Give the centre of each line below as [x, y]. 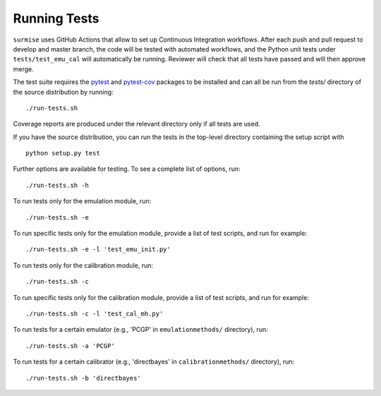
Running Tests [56, 18]
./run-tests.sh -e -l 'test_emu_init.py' [98, 250]
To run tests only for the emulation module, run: [82, 201]
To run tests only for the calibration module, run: [83, 265]
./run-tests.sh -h [58, 185]
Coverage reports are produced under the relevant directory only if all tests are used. [137, 124]
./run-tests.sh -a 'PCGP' [71, 346]
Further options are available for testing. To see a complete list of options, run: [127, 169]
